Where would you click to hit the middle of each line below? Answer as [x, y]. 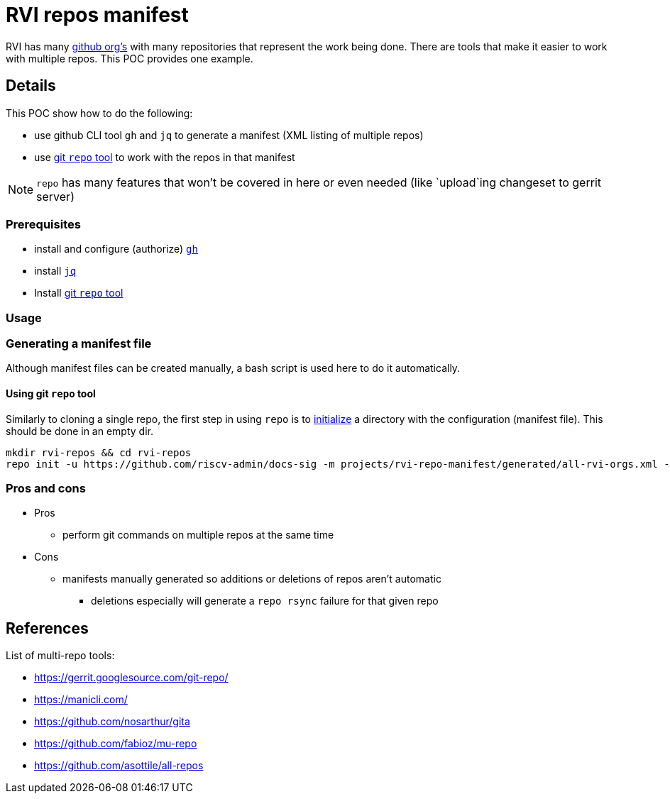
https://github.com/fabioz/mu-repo [116, 744]
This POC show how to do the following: [99, 113]
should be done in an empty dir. [79, 431]
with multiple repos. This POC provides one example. [130, 58]
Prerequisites [43, 224]
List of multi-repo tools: [60, 656]
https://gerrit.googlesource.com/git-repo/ [131, 678]
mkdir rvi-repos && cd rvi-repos [99, 452]
